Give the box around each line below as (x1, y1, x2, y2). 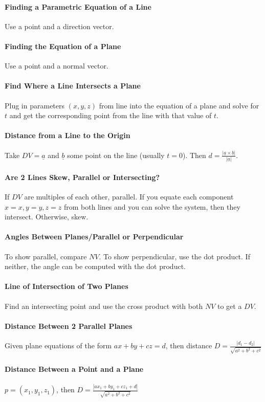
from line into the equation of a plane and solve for (99, 100, 259, 110)
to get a (217, 300, 242, 311)
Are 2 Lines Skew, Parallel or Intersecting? (5, 171, 160, 182)
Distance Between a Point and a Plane (5, 363, 144, 374)
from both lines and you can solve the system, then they (63, 201, 240, 212)
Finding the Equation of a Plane (5, 40, 121, 51)
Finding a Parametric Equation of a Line (5, 1, 151, 12)
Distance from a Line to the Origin (5, 130, 130, 141)
